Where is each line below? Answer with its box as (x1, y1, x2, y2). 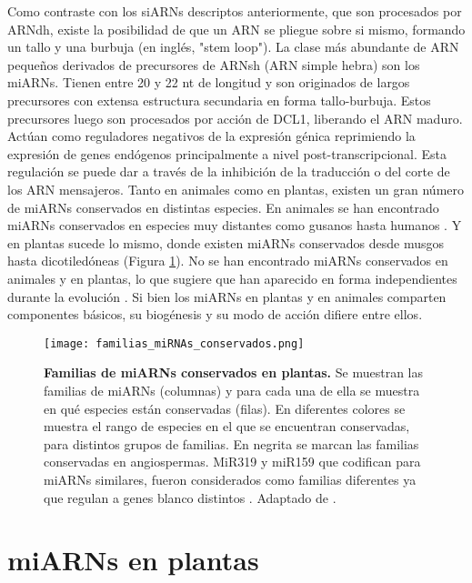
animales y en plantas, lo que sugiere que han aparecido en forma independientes (7, 268, 457, 287)
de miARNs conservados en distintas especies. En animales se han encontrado (7, 197, 439, 216)
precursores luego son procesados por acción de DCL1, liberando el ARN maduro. (7, 108, 463, 127)
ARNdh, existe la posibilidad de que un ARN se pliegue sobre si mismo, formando (7, 19, 466, 38)
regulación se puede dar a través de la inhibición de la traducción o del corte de (7, 162, 450, 181)
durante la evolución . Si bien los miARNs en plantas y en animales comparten (7, 286, 447, 306)
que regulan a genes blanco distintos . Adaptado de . (44, 488, 336, 507)
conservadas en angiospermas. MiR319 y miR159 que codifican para (44, 452, 421, 471)
